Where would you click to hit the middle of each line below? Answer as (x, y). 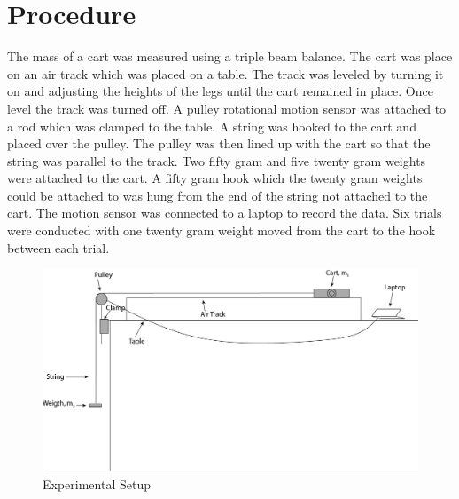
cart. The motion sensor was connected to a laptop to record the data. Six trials (225, 213)
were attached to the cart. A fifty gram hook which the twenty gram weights (215, 178)
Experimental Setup (97, 483)
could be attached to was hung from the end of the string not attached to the (218, 195)
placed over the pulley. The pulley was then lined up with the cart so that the (219, 143)
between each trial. (58, 247)
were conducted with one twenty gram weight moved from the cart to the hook (222, 230)
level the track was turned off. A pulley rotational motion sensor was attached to (227, 108)
